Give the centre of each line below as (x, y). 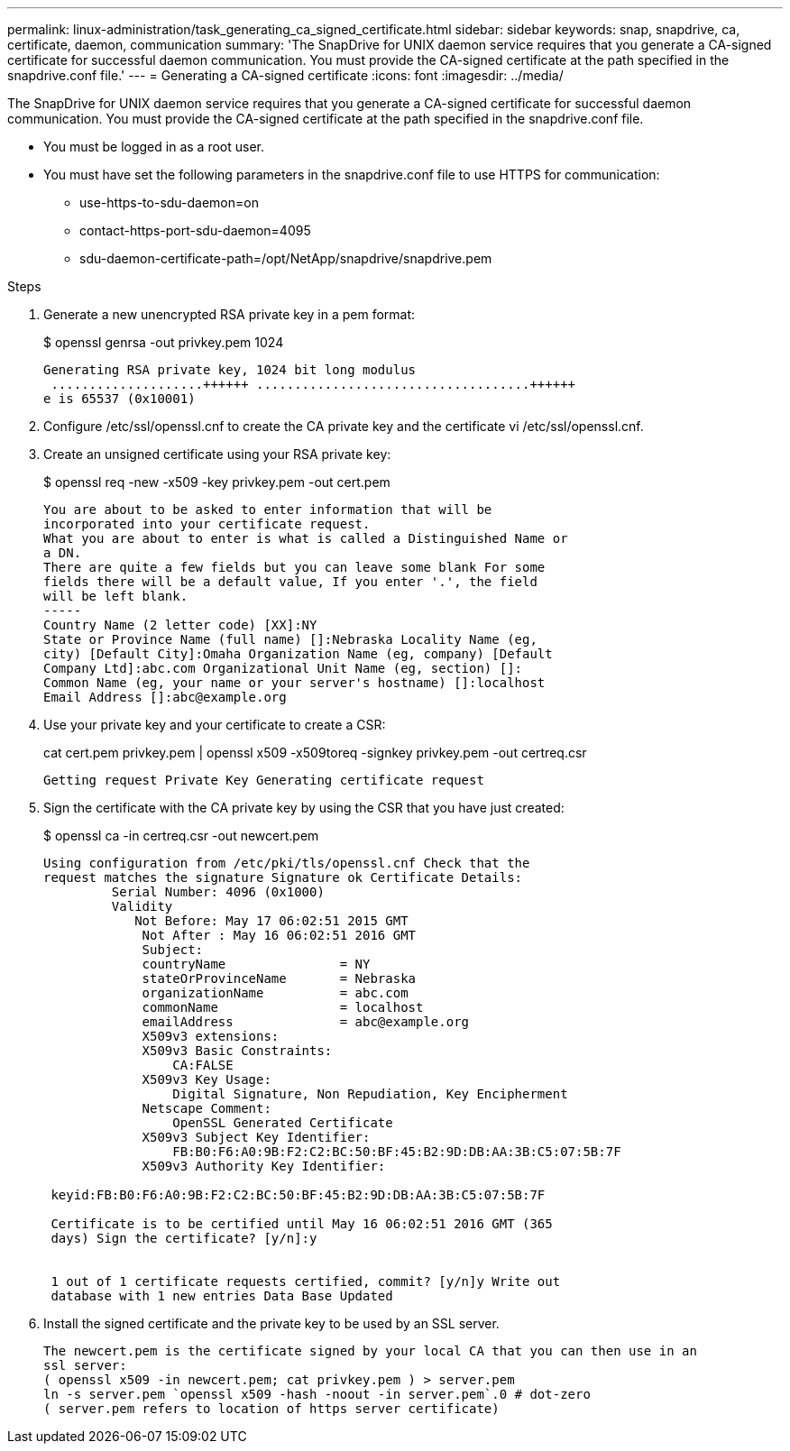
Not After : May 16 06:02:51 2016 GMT (279, 935)
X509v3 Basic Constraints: (237, 1051)
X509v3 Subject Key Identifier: (256, 1137)
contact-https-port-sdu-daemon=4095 (195, 230)
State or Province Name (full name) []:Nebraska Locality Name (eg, (290, 639)
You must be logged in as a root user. (154, 147)
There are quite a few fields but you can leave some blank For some (294, 567)
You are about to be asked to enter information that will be (268, 510)
